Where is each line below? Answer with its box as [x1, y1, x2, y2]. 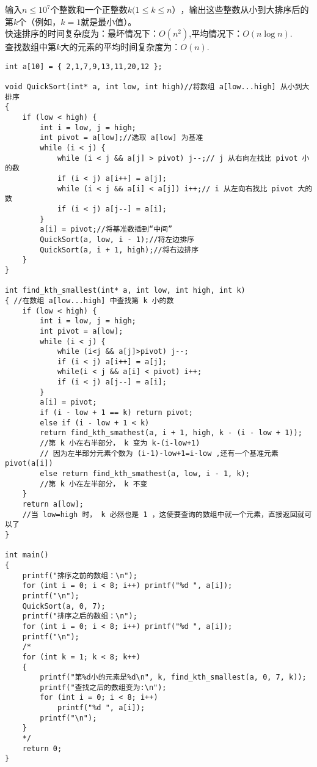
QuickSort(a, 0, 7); [22, 601, 106, 611]
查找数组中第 [5, 40, 56, 53]
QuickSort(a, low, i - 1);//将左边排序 [40, 235, 195, 244]
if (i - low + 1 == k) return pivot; [40, 408, 193, 417]
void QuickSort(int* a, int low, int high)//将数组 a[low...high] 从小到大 [5, 83, 310, 92]
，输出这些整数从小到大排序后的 [180, 3, 309, 15]
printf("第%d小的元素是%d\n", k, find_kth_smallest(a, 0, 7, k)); [40, 673, 307, 682]
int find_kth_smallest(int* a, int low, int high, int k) [5, 286, 246, 295]
